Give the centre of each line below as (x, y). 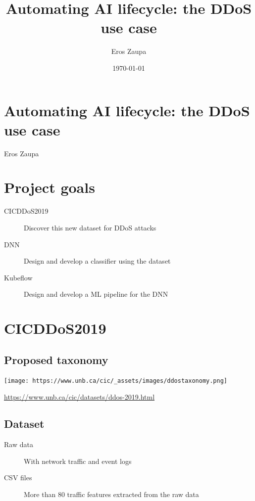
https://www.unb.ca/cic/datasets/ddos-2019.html (79, 397)
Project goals (50, 187)
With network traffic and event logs (78, 461)
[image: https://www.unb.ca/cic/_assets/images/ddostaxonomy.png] (116, 381)
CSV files (18, 478)
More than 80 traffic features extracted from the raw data (111, 494)
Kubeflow (18, 277)
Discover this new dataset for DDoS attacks (90, 227)
